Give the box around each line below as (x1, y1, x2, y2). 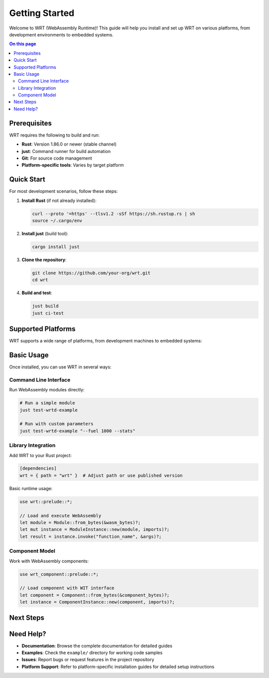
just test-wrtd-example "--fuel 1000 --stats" (19, 428, 135, 434)
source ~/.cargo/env (32, 217, 82, 223)
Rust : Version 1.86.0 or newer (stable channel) (21, 141, 117, 147)
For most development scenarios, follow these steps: (9, 188, 118, 194)
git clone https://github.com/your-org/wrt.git (32, 270, 150, 276)
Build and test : (21, 290, 52, 296)
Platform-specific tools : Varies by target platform (21, 162, 124, 168)
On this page (9, 41, 36, 47)
